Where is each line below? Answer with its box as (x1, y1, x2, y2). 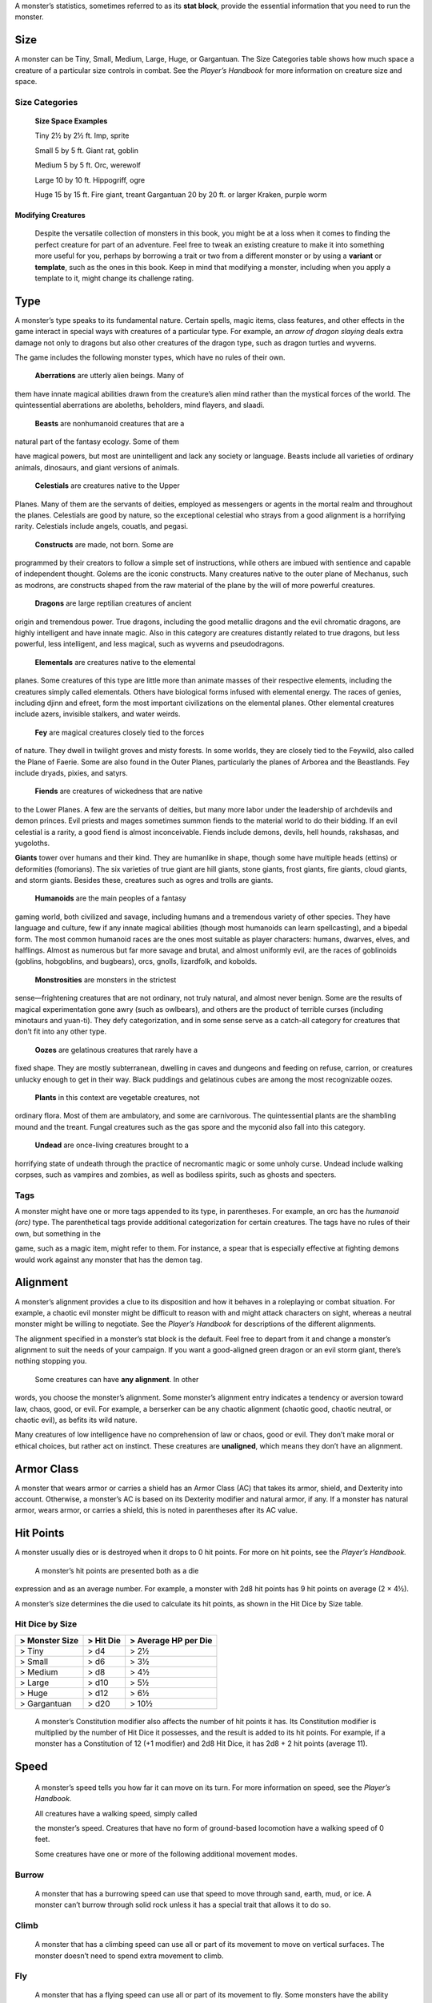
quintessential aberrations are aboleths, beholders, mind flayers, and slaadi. (14, 401, 265, 410)
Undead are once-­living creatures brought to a (34, 1140, 190, 1150)
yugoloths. (14, 838, 50, 848)
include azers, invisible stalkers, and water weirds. (14, 709, 181, 719)
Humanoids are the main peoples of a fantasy (34, 893, 187, 903)
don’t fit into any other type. (14, 1026, 107, 1037)
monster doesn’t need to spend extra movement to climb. (34, 1951, 224, 1961)
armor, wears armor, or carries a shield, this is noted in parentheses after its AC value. (14, 1505, 298, 1515)
